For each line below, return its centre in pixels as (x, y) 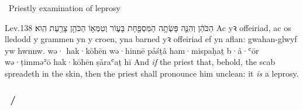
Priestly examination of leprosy (65, 8)
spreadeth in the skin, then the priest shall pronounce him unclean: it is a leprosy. (152, 73)
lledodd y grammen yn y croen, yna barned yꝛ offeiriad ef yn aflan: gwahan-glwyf (151, 39)
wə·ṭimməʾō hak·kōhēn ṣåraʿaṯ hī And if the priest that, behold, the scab (140, 62)
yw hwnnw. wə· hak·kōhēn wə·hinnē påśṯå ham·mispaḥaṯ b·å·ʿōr (132, 50)
